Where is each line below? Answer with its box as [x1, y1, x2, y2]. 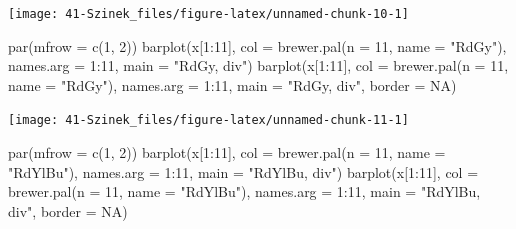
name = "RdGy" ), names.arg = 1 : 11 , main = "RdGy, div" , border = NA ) [8, 74, 457, 95]
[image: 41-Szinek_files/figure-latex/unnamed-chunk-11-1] [8, 113, 409, 128]
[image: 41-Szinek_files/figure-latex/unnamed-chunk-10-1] [8, 7, 409, 21]
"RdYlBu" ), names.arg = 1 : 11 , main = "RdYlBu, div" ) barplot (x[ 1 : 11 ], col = [8, 161, 479, 182]
